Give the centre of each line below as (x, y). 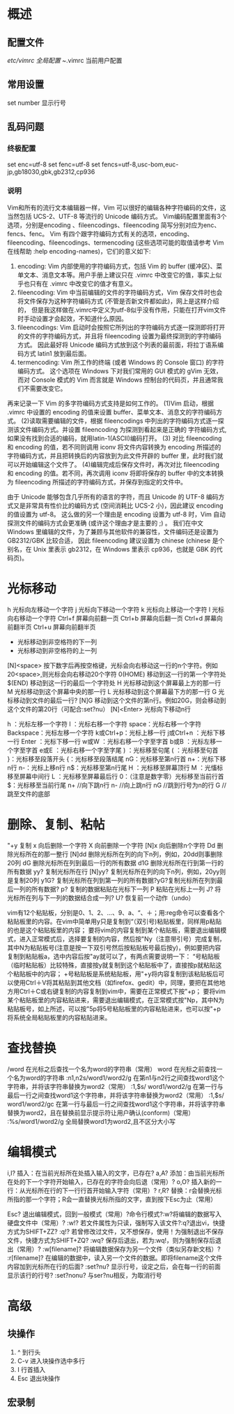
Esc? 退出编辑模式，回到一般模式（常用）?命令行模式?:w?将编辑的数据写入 (114, 1214)
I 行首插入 (31, 1369)
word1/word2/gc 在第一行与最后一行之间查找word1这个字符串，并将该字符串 (116, 1104)
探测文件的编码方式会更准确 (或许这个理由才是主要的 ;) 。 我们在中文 (106, 523)
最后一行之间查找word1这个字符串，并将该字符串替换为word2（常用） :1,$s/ (116, 1095)
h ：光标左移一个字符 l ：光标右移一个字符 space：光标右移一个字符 (104, 723)
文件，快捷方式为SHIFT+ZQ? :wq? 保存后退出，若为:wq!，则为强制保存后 (111, 1240)
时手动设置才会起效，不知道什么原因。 (72, 318)
